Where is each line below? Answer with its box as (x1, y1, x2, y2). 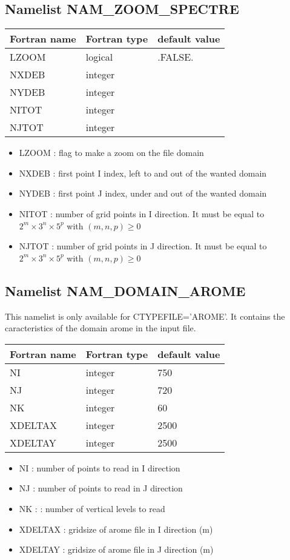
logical (85, 50, 113, 64)
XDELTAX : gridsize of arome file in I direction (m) (19, 522, 213, 535)
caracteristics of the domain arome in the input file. (5, 322, 196, 334)
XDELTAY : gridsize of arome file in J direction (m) (19, 543, 214, 556)
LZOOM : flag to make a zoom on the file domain (19, 146, 204, 159)
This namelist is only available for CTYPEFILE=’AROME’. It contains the (5, 309, 285, 322)
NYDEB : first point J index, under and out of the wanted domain (19, 187, 267, 200)
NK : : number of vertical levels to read (19, 502, 165, 514)
